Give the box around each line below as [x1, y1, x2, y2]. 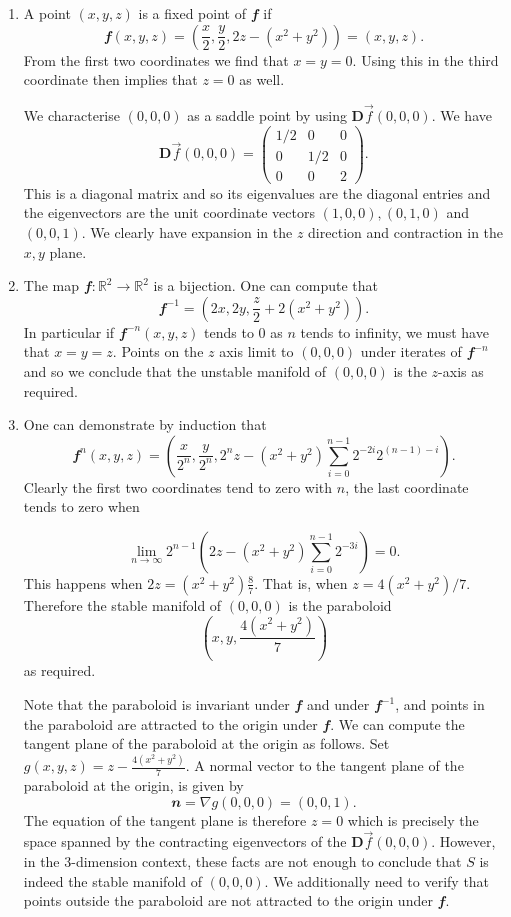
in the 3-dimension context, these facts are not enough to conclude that [23, 850, 462, 871]
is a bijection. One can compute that [153, 275, 379, 296]
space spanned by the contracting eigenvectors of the [23, 831, 347, 852]
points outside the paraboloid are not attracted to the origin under [23, 890, 433, 911]
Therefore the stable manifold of [23, 594, 222, 615]
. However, [431, 831, 496, 852]
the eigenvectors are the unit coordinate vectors [23, 202, 315, 223]
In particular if [23, 321, 115, 342]
